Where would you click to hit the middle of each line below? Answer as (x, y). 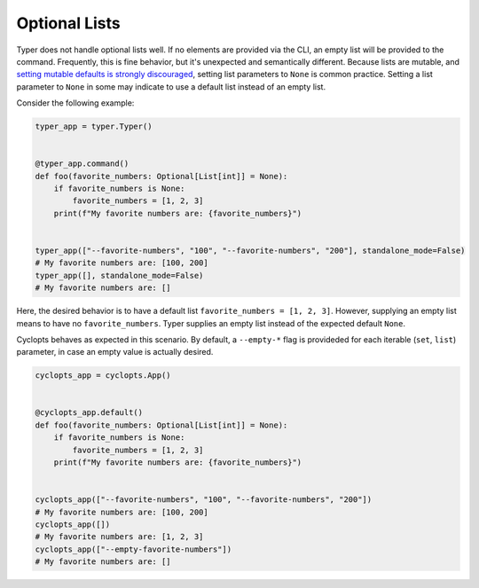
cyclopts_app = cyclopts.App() (103, 376)
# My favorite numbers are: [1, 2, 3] (119, 537)
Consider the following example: (75, 103)
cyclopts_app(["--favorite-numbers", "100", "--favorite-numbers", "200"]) (204, 500)
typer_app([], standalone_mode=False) (119, 275)
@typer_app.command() (82, 164)
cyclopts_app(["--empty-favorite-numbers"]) (133, 549)
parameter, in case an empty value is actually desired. (115, 352)
